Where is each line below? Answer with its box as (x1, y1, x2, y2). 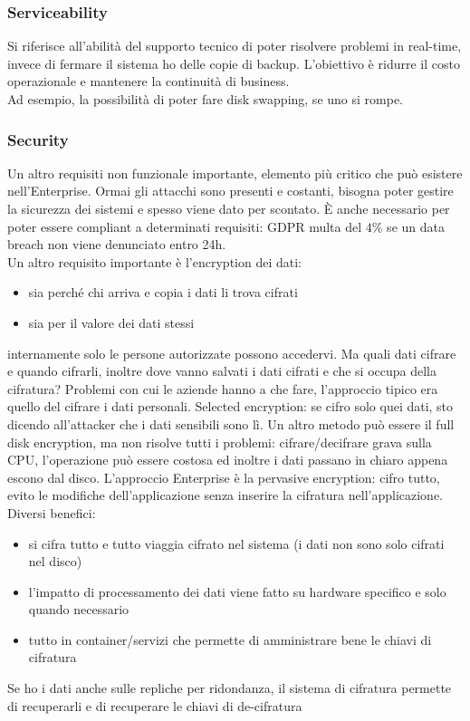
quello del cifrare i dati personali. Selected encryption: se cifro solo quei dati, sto (7, 397, 454, 416)
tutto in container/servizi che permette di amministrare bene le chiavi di (28, 630, 432, 649)
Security (7, 128, 69, 150)
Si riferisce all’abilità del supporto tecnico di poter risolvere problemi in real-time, (7, 36, 462, 55)
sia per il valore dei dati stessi (28, 312, 195, 332)
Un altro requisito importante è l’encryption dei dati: (7, 252, 302, 271)
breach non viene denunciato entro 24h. (7, 235, 226, 254)
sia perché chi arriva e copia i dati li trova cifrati (28, 283, 298, 302)
